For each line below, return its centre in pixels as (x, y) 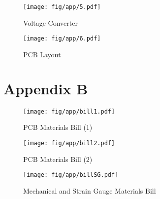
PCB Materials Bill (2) (58, 159)
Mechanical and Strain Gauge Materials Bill (90, 190)
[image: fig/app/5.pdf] (62, 7)
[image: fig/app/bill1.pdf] (69, 111)
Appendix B (46, 88)
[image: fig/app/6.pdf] (62, 39)
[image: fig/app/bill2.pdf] (69, 143)
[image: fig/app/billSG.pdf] (71, 175)
